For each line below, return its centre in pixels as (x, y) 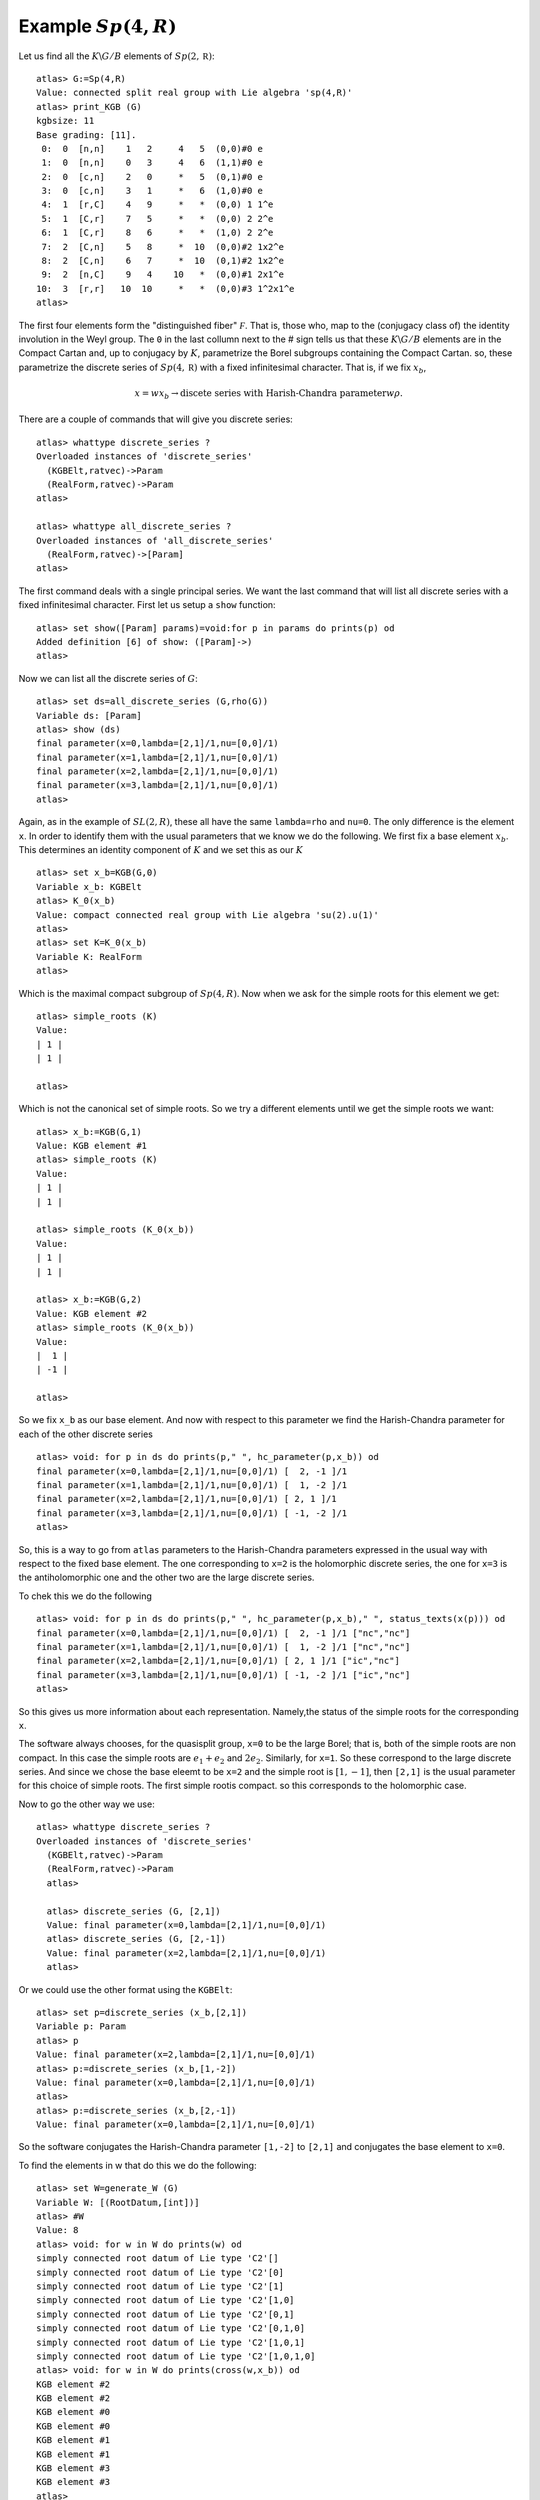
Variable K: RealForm (89, 956)
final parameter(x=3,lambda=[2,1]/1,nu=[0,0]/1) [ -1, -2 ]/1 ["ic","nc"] (223, 1674)
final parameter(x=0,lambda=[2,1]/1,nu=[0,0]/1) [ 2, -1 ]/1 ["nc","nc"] (223, 1633)
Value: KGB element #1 (92, 1146)
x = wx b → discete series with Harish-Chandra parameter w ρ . (269, 394)
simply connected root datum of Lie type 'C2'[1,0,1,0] (176, 2356)
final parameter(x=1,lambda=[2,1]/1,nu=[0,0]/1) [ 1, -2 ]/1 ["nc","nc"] (223, 1646)
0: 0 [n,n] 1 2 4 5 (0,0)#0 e (152, 148)
